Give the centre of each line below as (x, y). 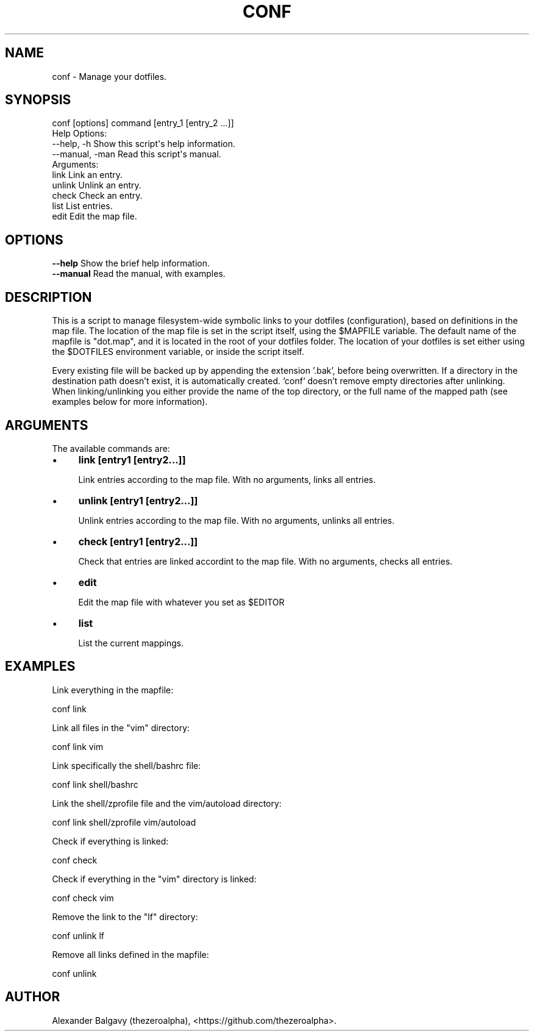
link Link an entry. (87, 175)
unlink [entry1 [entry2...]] (138, 500)
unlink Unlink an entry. (97, 185)
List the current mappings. (131, 643)
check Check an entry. (97, 196)
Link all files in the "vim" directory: (121, 727)
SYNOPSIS (38, 100)
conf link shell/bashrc (95, 784)
